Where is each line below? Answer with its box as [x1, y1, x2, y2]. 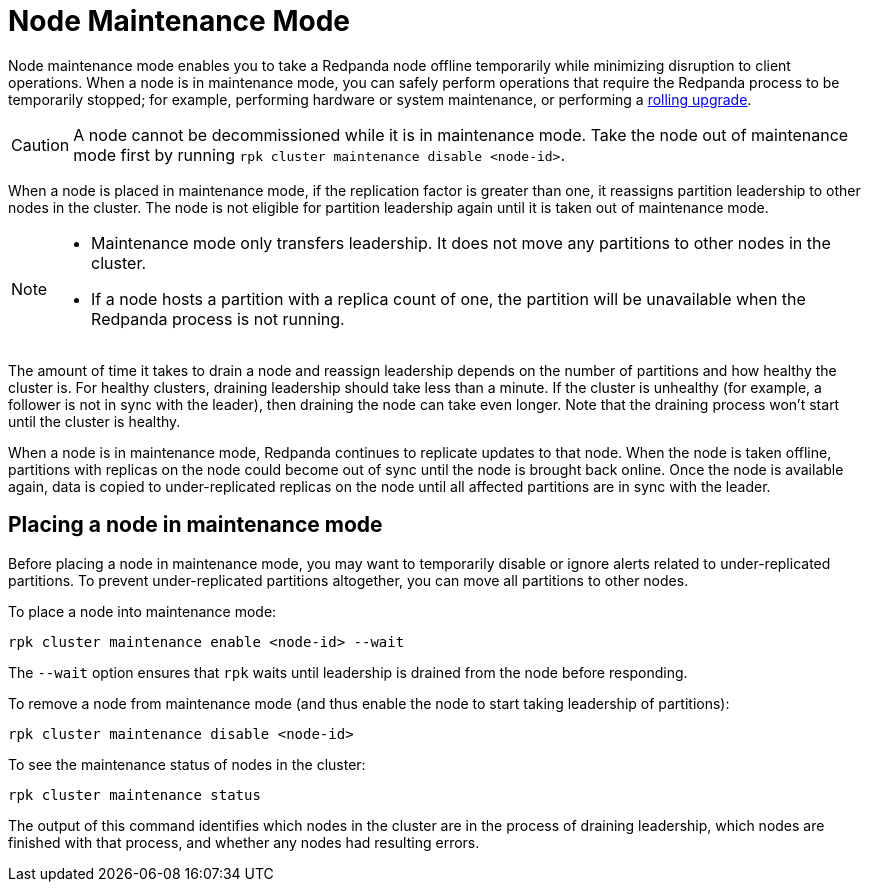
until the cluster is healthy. [8, 412, 181, 430]
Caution [11, 134, 70, 155]
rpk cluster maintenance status [8, 786, 261, 803]
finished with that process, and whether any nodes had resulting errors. [8, 833, 480, 851]
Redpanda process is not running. [91, 308, 345, 329]
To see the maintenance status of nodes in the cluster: [8, 755, 366, 773]
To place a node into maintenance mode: [8, 602, 277, 620]
